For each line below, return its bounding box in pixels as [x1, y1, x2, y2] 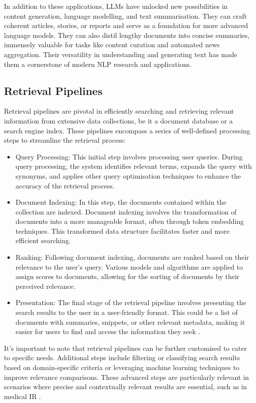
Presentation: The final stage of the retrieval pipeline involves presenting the [15, 297, 246, 308]
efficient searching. [15, 235, 71, 246]
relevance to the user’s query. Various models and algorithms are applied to [15, 261, 243, 272]
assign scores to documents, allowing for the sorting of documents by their [15, 271, 240, 281]
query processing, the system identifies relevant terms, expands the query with [15, 161, 252, 171]
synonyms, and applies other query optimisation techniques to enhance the [15, 170, 241, 181]
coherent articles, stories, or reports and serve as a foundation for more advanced [4, 20, 248, 31]
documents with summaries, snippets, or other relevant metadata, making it [15, 316, 245, 327]
